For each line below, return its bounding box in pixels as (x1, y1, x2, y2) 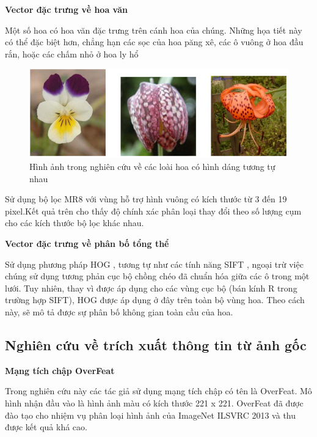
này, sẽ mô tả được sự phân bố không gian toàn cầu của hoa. (5, 305, 233, 318)
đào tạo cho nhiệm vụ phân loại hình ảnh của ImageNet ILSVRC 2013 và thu (5, 408, 296, 421)
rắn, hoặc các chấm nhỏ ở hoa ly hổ (5, 47, 139, 60)
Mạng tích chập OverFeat (5, 364, 115, 376)
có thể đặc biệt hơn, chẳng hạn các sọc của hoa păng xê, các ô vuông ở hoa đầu (5, 35, 304, 48)
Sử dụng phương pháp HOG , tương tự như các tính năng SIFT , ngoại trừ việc (5, 257, 304, 270)
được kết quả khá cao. (5, 420, 87, 433)
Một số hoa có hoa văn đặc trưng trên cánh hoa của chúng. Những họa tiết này (5, 23, 302, 36)
